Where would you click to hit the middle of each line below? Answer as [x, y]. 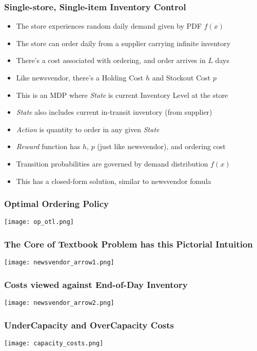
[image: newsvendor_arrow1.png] [59, 263]
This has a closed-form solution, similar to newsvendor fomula [114, 181]
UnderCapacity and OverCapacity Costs [89, 325]
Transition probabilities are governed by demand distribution [112, 163]
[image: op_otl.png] [39, 222]
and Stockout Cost [181, 77]
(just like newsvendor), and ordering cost [161, 146]
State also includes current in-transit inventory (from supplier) [114, 112]
